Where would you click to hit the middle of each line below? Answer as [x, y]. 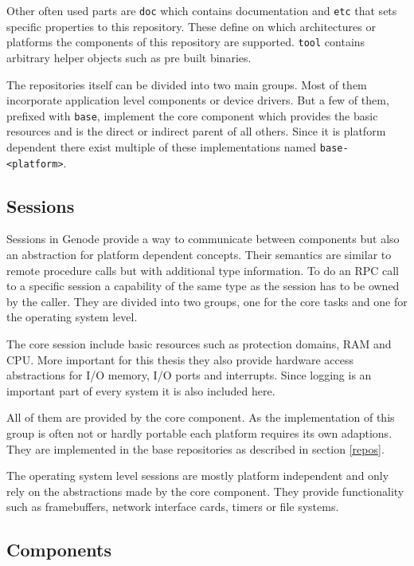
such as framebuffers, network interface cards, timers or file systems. [173, 507]
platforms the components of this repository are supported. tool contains [186, 42]
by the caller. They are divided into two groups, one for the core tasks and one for [207, 301]
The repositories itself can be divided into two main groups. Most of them [187, 84]
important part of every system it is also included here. [141, 390]
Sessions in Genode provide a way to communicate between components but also [203, 239]
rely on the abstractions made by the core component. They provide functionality [205, 491]
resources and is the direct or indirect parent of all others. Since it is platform [196, 131]
